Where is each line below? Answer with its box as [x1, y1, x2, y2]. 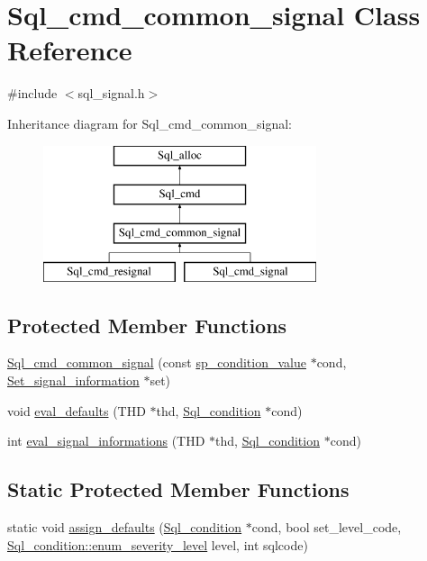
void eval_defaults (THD [7, 401, 146, 420]
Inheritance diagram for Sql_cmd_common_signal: [7, 113, 292, 132]
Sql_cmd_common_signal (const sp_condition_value [7, 353, 306, 372]
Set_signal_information [7, 371, 140, 390]
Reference [7, 32, 132, 68]
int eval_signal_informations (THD [7, 431, 205, 450]
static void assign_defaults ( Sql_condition [7, 518, 242, 537]
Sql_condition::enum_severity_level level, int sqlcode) [7, 535, 308, 554]
